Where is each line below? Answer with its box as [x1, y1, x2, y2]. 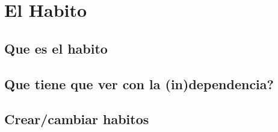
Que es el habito [4, 39, 108, 57]
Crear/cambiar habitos [4, 110, 149, 128]
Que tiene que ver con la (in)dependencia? [4, 74, 274, 93]
